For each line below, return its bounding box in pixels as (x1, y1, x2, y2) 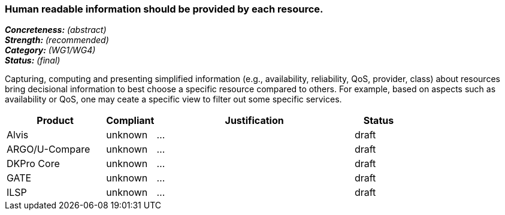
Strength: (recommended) (5, 35, 109, 46)
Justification (225, 114, 284, 127)
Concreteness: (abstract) (5, 25, 107, 35)
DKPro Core (7, 158, 60, 170)
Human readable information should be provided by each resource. (5, 3, 323, 15)
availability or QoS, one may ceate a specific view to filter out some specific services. (5, 94, 342, 105)
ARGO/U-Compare (7, 143, 90, 156)
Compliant (106, 114, 155, 127)
